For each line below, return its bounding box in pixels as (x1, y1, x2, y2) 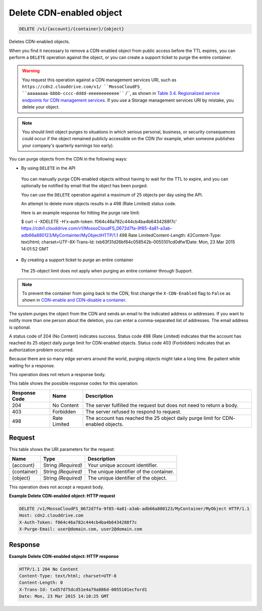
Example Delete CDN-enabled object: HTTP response (9, 553, 119, 559)
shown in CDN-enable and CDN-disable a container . (22, 297, 127, 303)
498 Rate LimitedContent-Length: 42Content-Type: (119, 232, 221, 238)
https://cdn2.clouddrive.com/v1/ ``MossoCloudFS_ (22, 84, 143, 90)
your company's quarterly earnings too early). (22, 143, 114, 148)
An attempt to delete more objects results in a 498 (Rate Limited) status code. (21, 201, 177, 207)
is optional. (9, 324, 31, 330)
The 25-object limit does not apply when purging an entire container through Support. (21, 268, 193, 274)
